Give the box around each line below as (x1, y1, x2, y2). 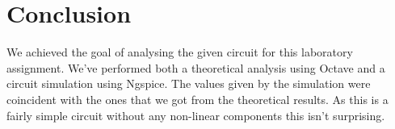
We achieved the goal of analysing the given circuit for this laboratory (6, 44, 353, 60)
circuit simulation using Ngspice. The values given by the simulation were (6, 75, 371, 92)
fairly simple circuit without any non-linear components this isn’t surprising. (6, 106, 385, 123)
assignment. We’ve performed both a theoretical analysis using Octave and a (6, 59, 385, 76)
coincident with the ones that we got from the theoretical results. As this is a (6, 90, 389, 107)
